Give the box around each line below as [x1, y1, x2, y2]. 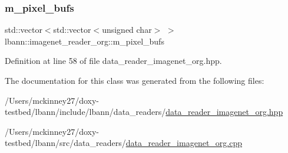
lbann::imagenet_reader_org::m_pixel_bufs [5, 35, 164, 47]
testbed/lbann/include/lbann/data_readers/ [5, 106, 166, 118]
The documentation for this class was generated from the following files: [5, 74, 264, 86]
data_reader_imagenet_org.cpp [125, 137, 243, 149]
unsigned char [102, 23, 152, 36]
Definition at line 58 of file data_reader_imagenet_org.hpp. [5, 55, 222, 67]
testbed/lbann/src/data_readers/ [5, 137, 126, 149]
